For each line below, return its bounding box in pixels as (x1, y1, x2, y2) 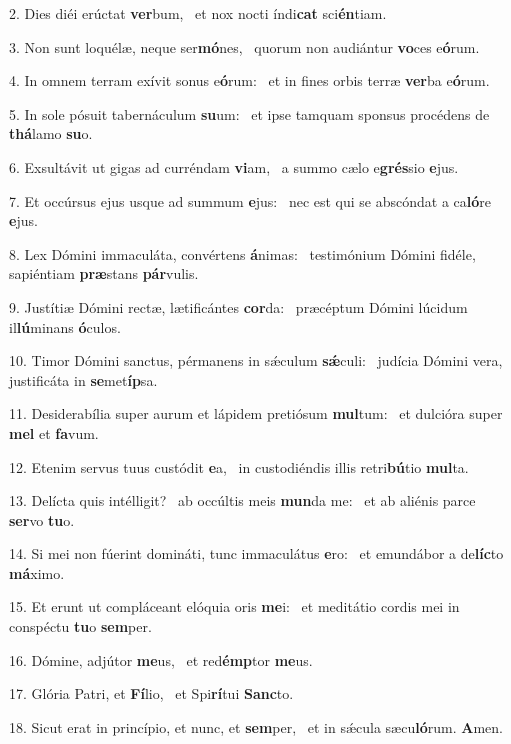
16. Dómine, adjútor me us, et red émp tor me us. (9, 649, 313, 670)
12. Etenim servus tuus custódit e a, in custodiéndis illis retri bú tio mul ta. (9, 456, 469, 477)
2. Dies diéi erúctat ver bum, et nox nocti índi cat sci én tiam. (9, 3, 387, 23)
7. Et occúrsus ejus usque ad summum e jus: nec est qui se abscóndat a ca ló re (9, 190, 492, 211)
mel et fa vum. (9, 422, 99, 443)
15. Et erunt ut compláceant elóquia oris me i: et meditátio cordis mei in (9, 596, 460, 617)
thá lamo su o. (9, 123, 93, 144)
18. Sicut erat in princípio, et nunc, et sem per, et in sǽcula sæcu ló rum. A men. (9, 716, 503, 737)
